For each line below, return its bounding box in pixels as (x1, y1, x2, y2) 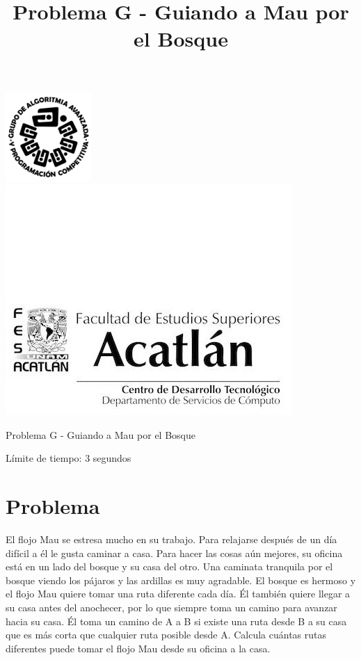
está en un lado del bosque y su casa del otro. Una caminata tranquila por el (6, 559, 333, 574)
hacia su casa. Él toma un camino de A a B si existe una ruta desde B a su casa (6, 613, 347, 628)
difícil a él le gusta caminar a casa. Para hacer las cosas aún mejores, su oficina (6, 545, 343, 560)
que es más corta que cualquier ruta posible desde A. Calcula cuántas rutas (6, 627, 327, 642)
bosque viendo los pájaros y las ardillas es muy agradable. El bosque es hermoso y (6, 572, 356, 587)
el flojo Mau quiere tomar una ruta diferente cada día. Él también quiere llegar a (6, 586, 351, 601)
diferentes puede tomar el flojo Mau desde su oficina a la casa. (6, 641, 271, 655)
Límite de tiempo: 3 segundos (6, 451, 131, 465)
